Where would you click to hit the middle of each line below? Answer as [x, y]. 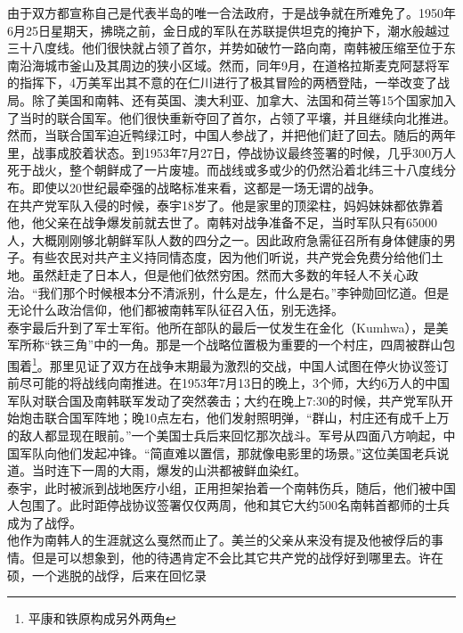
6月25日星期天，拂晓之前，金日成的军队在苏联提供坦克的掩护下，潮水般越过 [228, 30]
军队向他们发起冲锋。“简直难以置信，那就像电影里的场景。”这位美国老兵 [228, 452]
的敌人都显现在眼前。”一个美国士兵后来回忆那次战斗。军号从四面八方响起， [225, 435]
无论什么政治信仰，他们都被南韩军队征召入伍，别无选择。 [175, 310]
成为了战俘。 [45, 522]
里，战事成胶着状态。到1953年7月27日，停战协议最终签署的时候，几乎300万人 [231, 152]
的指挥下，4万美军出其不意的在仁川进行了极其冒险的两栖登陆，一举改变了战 [228, 82]
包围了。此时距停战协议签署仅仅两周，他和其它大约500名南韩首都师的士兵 [234, 505]
